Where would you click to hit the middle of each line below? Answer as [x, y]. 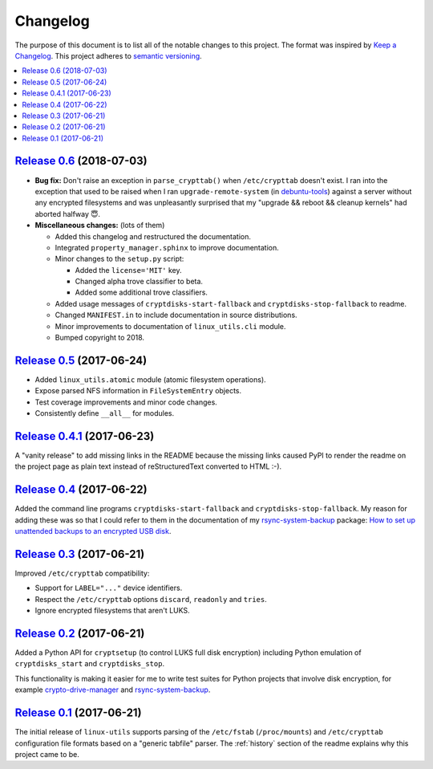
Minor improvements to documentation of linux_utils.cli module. [170, 326]
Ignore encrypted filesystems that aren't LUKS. [112, 611]
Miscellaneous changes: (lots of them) [100, 226]
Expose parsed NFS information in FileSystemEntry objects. [138, 391]
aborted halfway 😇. [67, 214]
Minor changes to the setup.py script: [119, 259]
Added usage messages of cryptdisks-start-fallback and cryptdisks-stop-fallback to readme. [231, 303]
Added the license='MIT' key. [128, 270]
